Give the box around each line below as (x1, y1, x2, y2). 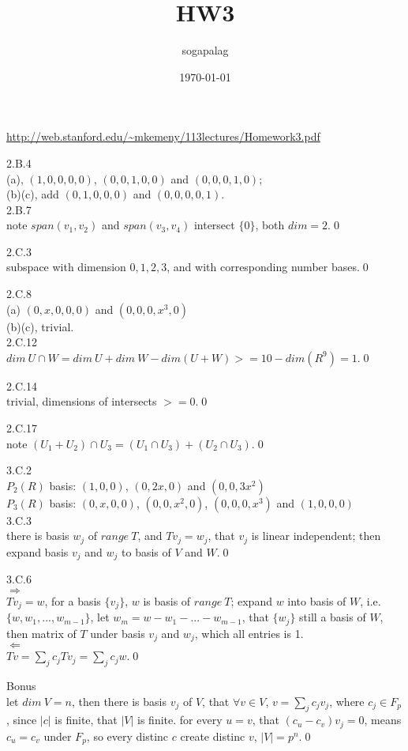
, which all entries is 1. (194, 625, 304, 641)
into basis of (287, 592, 346, 609)
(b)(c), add (6, 186, 59, 202)
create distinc (180, 727, 245, 744)
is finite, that (54, 711, 118, 728)
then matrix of (6, 625, 77, 641)
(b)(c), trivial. (6, 318, 74, 334)
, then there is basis (71, 693, 167, 709)
